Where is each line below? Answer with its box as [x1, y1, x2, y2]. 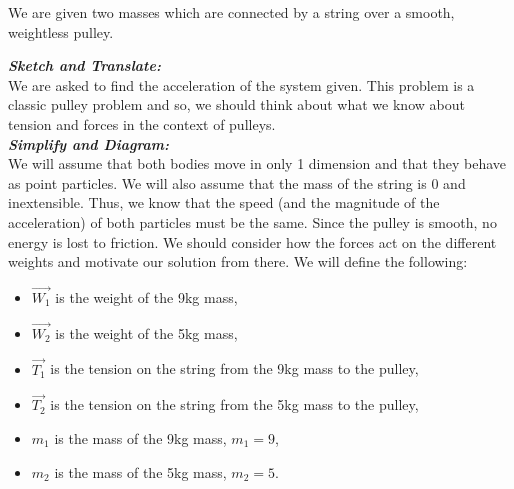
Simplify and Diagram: [8, 133, 170, 154]
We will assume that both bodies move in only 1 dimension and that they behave [8, 153, 507, 174]
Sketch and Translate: [8, 55, 161, 76]
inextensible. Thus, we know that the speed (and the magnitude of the [8, 192, 440, 213]
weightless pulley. [8, 21, 114, 42]
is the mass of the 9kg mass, [54, 427, 227, 448]
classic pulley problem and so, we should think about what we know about [8, 94, 465, 115]
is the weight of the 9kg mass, [55, 286, 238, 307]
